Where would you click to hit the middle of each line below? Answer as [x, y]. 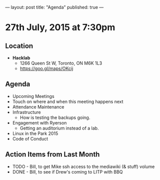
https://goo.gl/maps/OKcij [46, 68]
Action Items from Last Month [52, 154]
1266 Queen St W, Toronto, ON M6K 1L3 [61, 63]
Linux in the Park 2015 [35, 133]
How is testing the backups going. [55, 117]
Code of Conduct [30, 138]
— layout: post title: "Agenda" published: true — [54, 7]
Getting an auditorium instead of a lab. [59, 128]
